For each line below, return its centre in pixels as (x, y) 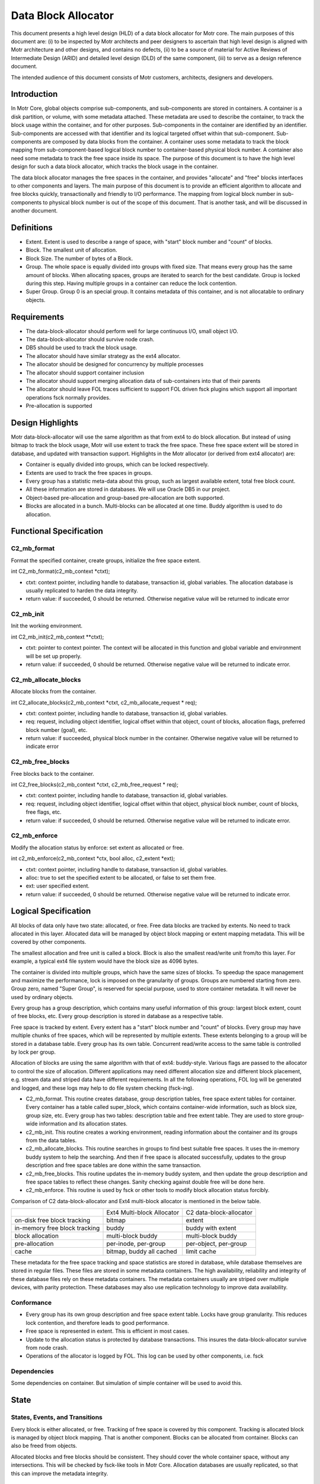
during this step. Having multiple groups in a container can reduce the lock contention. (131, 283)
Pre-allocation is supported (59, 406)
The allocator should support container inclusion (85, 372)
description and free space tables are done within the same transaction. (113, 1165)
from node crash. (47, 1347)
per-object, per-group (216, 1244)
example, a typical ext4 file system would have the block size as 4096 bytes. (105, 961)
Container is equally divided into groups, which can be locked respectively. (117, 464)
